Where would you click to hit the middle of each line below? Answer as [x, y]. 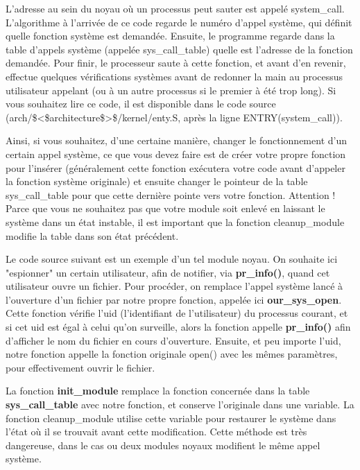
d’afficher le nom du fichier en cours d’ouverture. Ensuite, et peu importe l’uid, [173, 340]
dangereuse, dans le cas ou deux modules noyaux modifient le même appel [163, 445]
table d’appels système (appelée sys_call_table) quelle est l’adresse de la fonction [179, 49]
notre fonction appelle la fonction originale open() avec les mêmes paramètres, [172, 354]
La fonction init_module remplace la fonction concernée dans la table [158, 391]
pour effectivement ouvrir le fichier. [80, 367]
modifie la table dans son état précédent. [92, 235]
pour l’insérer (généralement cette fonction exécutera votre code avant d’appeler [175, 167]
